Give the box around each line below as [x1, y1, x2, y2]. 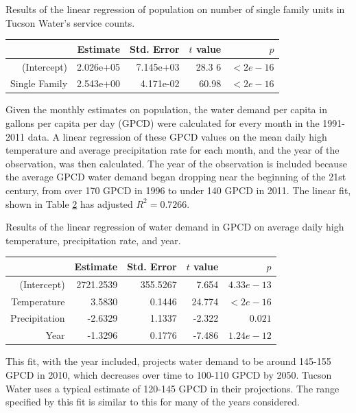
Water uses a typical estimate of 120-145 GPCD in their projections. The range [5, 381, 340, 395]
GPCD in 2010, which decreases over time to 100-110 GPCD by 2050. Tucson [5, 367, 332, 381]
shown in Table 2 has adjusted [5, 196, 133, 211]
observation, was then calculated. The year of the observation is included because [5, 156, 347, 170]
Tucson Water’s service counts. [5, 15, 135, 29]
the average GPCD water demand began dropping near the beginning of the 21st [5, 169, 346, 184]
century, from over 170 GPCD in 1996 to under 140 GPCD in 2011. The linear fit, [5, 183, 351, 198]
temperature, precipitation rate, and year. [5, 233, 181, 247]
